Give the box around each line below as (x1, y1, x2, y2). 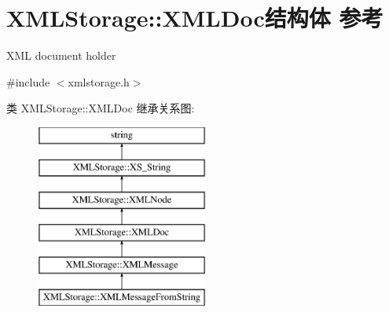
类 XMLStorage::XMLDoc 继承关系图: (6, 100, 195, 116)
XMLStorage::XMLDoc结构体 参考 (6, 2, 383, 34)
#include (6, 73, 50, 90)
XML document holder (6, 47, 116, 64)
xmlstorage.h (68, 73, 130, 90)
